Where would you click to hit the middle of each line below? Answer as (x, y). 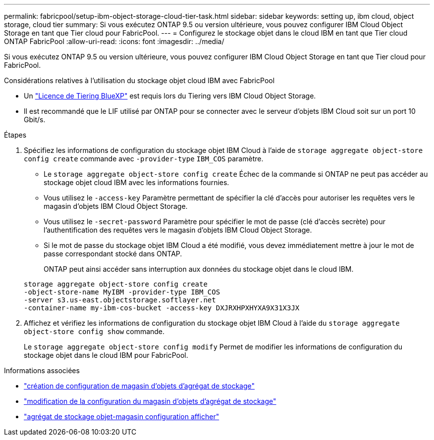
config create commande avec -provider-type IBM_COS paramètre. (144, 159)
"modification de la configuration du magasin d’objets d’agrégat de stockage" (150, 401)
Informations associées (42, 370)
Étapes (15, 135)
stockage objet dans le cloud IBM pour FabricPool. (106, 355)
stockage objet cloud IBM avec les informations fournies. (136, 182)
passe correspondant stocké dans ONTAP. (113, 254)
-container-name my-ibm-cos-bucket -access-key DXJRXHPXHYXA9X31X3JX (162, 308)
